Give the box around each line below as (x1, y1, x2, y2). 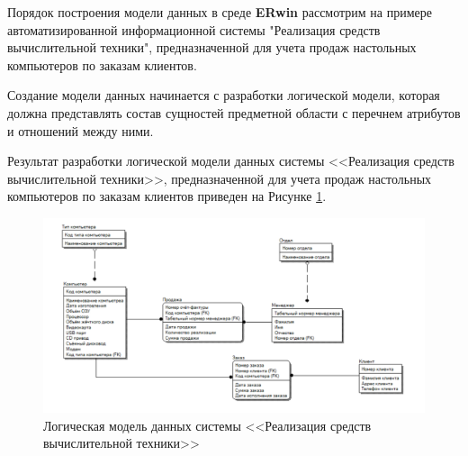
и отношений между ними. (7, 121, 154, 140)
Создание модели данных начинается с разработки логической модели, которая (7, 86, 440, 105)
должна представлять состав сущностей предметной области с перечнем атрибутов (7, 103, 461, 122)
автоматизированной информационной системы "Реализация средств (7, 20, 381, 39)
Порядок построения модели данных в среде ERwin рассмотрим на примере (7, 3, 432, 21)
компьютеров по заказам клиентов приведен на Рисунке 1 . (7, 187, 327, 205)
